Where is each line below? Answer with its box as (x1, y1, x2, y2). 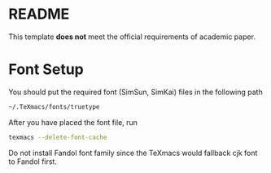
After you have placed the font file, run (8, 117, 138, 127)
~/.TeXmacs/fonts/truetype (8, 102, 100, 110)
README (8, 5, 70, 24)
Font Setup (8, 60, 84, 79)
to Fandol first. (8, 156, 57, 167)
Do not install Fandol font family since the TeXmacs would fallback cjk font (8, 148, 258, 158)
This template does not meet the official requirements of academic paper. (8, 32, 256, 41)
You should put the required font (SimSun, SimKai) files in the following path (8, 87, 263, 97)
